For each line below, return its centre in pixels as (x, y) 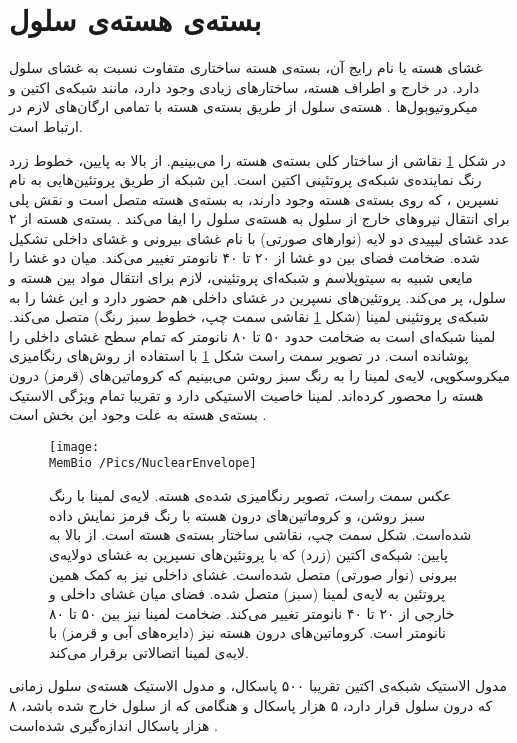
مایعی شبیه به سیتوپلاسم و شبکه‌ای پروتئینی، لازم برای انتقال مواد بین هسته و (241, 277)
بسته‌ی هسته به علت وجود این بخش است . (138, 414)
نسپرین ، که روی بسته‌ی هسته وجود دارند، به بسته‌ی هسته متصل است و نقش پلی (254, 198)
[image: (74, 446)
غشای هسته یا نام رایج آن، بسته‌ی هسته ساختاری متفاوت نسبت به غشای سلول (246, 67)
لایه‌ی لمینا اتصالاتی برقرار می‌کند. (149, 651)
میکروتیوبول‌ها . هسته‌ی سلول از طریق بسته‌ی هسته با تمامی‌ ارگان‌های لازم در (243, 106)
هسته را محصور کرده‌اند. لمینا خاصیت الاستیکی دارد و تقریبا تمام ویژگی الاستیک (246, 394)
